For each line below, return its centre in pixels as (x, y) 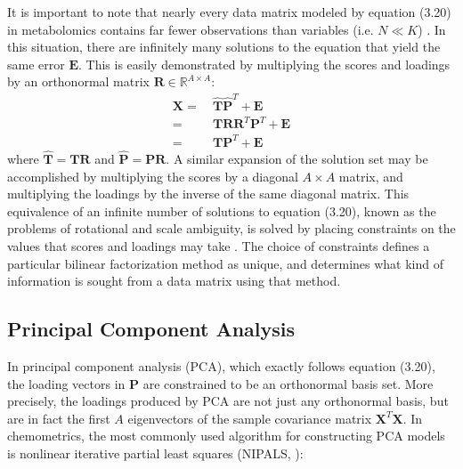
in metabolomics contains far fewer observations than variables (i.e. (191, 29)
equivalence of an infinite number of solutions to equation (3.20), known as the (222, 210)
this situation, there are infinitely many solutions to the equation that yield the (224, 47)
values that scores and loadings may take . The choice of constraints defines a (219, 245)
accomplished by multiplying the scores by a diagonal (153, 176)
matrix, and (371, 176)
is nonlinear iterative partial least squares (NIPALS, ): (155, 453)
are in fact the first (59, 418)
